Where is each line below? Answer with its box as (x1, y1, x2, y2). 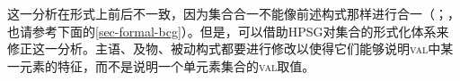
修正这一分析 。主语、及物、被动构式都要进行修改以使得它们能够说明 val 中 (7, 39, 441, 58)
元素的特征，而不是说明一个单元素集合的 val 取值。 (19, 56, 315, 75)
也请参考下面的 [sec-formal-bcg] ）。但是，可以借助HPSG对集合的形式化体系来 (7, 21, 449, 40)
